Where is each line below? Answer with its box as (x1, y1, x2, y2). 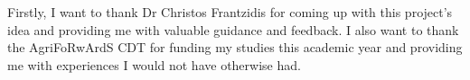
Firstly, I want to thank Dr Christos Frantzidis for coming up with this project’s (7, 3, 453, 21)
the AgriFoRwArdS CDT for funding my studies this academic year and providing (7, 38, 463, 57)
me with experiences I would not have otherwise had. (7, 55, 301, 74)
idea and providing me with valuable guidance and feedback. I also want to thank (7, 20, 459, 39)
